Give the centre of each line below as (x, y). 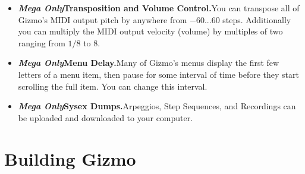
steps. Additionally (257, 19)
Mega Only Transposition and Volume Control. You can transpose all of (159, 8)
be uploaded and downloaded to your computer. (106, 117)
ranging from (42, 42)
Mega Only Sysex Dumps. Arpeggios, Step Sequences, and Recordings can (157, 106)
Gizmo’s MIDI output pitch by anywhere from (103, 19)
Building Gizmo (70, 158)
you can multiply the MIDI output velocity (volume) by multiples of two (150, 31)
